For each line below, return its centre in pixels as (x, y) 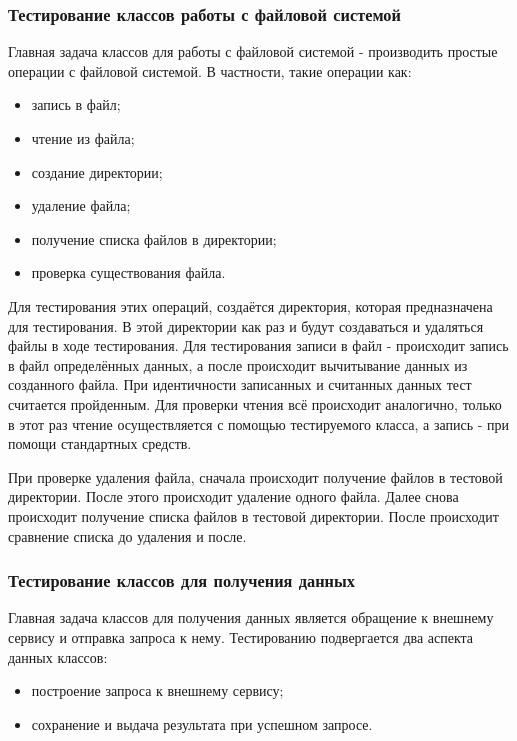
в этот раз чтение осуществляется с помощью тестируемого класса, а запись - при (259, 423)
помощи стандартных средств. (100, 443)
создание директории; (97, 171)
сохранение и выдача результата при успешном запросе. (202, 723)
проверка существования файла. (128, 272)
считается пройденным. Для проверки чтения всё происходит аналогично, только (255, 403)
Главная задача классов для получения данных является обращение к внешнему (251, 617)
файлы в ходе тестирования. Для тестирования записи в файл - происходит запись (258, 345)
